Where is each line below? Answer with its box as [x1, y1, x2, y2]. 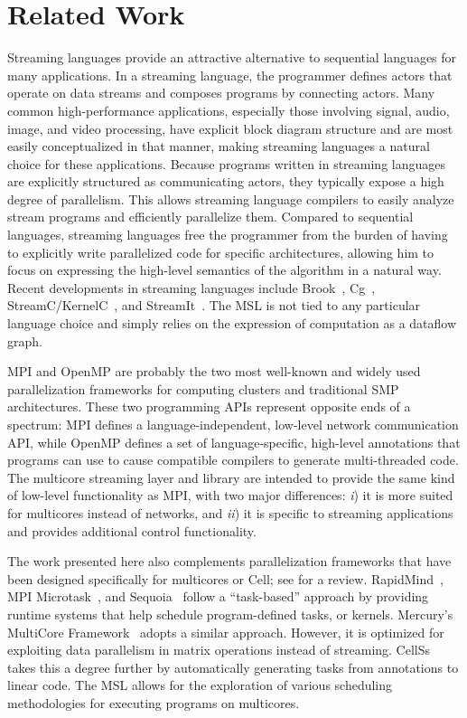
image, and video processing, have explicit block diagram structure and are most [7, 118, 453, 137]
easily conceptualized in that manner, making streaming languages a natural [7, 137, 430, 156]
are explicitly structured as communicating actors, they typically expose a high [7, 172, 444, 191]
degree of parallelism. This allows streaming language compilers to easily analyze [7, 189, 454, 208]
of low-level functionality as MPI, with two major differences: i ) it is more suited [7, 486, 453, 505]
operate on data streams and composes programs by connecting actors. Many [7, 83, 435, 102]
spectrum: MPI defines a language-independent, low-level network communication [7, 415, 459, 433]
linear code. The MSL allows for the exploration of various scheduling [7, 675, 393, 694]
